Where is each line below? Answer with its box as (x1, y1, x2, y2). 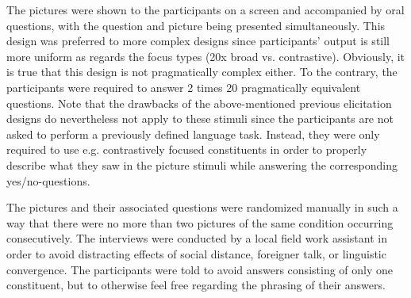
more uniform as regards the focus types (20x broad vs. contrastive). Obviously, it (6, 48, 405, 64)
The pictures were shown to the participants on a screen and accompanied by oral (6, 2, 405, 17)
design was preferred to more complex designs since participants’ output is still (6, 32, 390, 49)
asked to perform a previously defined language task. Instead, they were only (6, 125, 380, 142)
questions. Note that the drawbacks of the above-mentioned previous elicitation (6, 94, 392, 111)
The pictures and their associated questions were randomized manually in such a (6, 199, 398, 216)
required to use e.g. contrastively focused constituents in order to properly (6, 141, 367, 158)
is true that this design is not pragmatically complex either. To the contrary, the (6, 63, 398, 80)
